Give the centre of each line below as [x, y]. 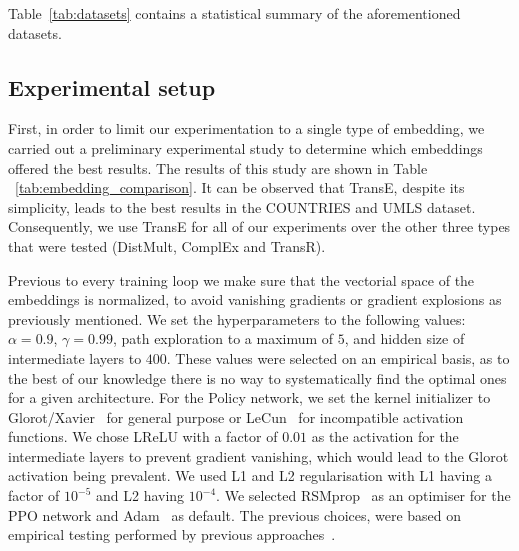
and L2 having [140, 495]
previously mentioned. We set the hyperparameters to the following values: [237, 318]
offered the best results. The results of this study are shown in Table [218, 167]
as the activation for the [385, 436]
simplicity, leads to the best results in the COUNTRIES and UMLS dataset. [242, 206]
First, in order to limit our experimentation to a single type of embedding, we [246, 128]
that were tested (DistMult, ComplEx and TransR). [167, 245]
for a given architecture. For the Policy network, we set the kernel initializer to [249, 397]
